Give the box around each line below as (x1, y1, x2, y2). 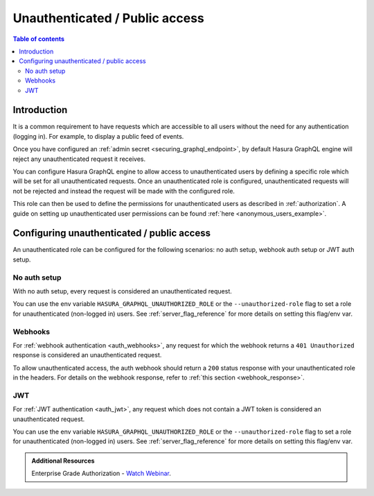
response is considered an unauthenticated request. (12, 351, 162, 359)
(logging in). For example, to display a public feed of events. (12, 132, 184, 140)
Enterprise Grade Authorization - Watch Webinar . (31, 469, 171, 478)
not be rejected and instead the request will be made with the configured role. (12, 187, 235, 195)
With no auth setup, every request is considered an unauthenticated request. (12, 287, 232, 295)
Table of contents (12, 35, 65, 43)
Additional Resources (31, 456, 95, 465)
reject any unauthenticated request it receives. (12, 155, 146, 163)
